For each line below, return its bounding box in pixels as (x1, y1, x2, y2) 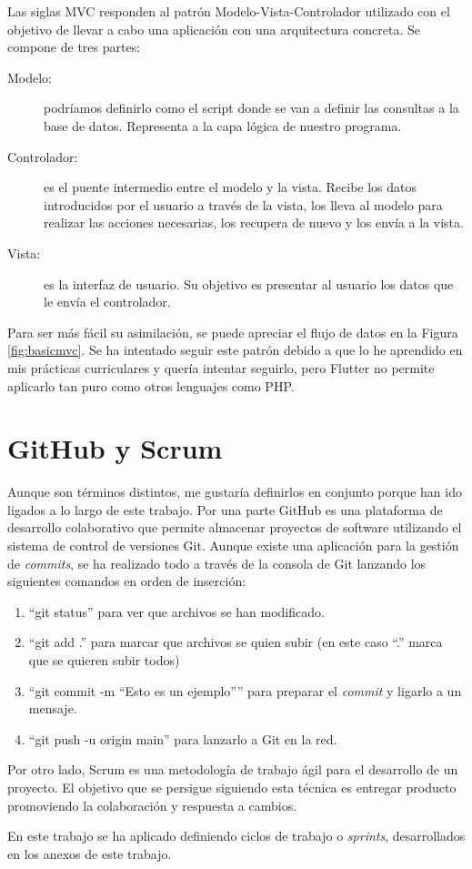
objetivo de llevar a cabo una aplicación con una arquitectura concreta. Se (7, 19, 421, 38)
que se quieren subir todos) (28, 650, 180, 669)
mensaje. (28, 699, 77, 718)
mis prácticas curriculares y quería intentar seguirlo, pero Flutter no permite (7, 358, 435, 377)
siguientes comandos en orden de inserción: (7, 571, 246, 591)
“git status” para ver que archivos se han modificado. (28, 601, 325, 621)
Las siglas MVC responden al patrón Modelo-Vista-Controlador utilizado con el (7, 2, 450, 20)
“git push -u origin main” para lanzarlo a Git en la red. (28, 729, 337, 748)
